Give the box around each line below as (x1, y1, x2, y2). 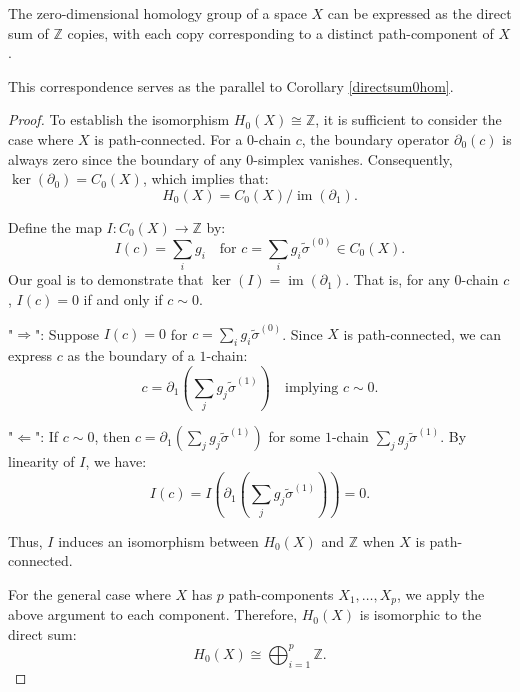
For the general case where (8, 583, 171, 604)
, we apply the (397, 583, 485, 604)
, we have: (85, 451, 147, 472)
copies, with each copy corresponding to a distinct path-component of (67, 22, 494, 43)
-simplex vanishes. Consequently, (253, 148, 453, 169)
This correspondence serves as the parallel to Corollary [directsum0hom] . (8, 75, 454, 96)
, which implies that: (142, 168, 269, 189)
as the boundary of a (67, 344, 195, 365)
